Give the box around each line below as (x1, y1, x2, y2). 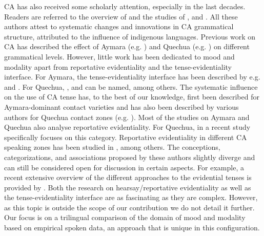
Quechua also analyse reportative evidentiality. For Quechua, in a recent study (4, 122, 251, 132)
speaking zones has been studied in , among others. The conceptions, (4, 142, 220, 152)
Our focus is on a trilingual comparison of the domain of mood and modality (4, 212, 246, 223)
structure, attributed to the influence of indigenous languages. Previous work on (4, 31, 255, 42)
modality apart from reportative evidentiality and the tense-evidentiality (4, 61, 232, 72)
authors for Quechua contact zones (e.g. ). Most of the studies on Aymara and (4, 111, 250, 122)
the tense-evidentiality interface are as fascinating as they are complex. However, (4, 192, 258, 203)
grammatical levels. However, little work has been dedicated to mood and (4, 51, 235, 62)
